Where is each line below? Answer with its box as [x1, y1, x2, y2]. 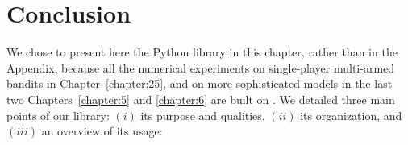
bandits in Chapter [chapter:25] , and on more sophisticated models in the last [6, 75, 393, 92]
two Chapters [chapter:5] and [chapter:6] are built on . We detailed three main [6, 90, 395, 107]
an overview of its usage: [41, 122, 163, 139]
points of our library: [6, 106, 110, 123]
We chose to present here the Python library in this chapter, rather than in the [6, 43, 398, 60]
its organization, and [300, 106, 402, 123]
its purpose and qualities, [140, 106, 265, 123]
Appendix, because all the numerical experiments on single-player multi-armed [6, 59, 395, 76]
